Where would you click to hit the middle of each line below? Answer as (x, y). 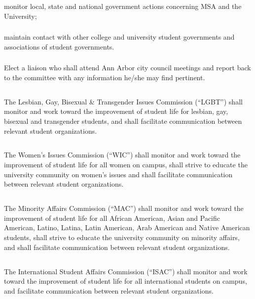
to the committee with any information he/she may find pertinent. (105, 77)
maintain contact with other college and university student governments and (119, 37)
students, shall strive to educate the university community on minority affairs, (122, 237)
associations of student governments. (59, 46)
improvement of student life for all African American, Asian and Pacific (112, 218)
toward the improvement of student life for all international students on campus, (126, 281)
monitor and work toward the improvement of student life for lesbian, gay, (116, 111)
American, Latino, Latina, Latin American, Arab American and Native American (127, 227)
